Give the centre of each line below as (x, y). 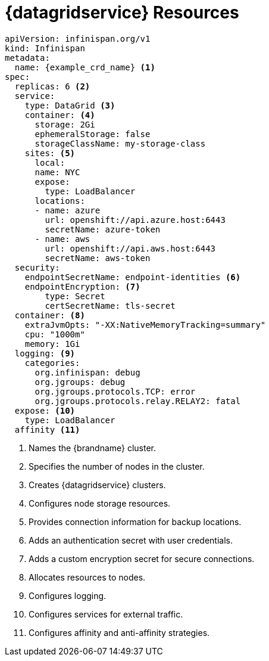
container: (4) (60, 115)
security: (37, 267)
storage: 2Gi (65, 124)
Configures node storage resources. (100, 503)
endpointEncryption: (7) (82, 286)
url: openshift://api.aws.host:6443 (130, 248)
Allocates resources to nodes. (87, 577)
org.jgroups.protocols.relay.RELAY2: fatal (138, 401)
